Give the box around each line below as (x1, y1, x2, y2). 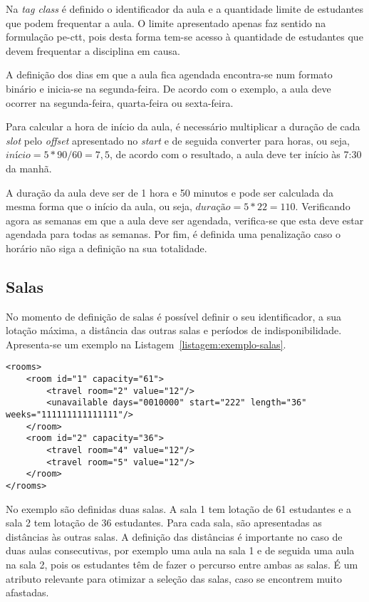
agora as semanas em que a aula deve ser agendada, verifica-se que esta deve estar (6, 212, 364, 227)
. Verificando (295, 199, 350, 214)
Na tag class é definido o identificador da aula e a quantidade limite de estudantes (6, 1, 364, 16)
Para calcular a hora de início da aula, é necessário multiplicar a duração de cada (6, 119, 360, 134)
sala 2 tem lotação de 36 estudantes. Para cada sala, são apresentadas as (6, 515, 322, 530)
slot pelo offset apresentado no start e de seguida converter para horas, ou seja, (6, 133, 350, 147)
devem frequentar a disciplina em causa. (6, 43, 180, 58)
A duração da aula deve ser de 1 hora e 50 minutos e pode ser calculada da (6, 185, 334, 199)
